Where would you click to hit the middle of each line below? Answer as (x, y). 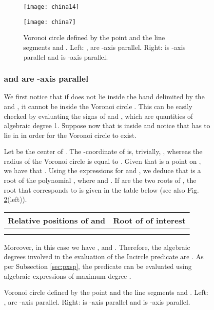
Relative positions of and (57, 220)
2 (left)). (16, 199)
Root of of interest (149, 220)
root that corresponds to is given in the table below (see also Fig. (102, 189)
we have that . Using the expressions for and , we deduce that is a (103, 170)
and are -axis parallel (46, 78)
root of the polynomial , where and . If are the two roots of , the (100, 180)
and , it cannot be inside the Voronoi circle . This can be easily (98, 106)
